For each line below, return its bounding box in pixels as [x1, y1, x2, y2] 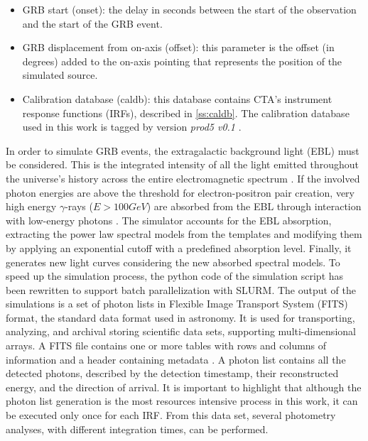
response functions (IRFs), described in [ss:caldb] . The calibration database [22, 105, 350, 120]
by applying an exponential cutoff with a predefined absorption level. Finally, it [6, 240, 352, 255]
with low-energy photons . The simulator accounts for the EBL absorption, [6, 212, 332, 227]
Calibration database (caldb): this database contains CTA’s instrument [22, 91, 332, 106]
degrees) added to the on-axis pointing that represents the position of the [22, 53, 342, 68]
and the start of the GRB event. [22, 16, 163, 31]
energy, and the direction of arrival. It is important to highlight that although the [6, 379, 362, 394]
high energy [6, 199, 57, 214]
